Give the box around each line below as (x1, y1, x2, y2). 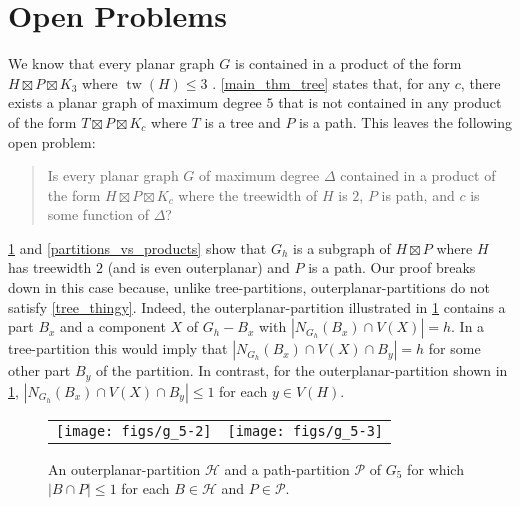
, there (460, 72, 501, 93)
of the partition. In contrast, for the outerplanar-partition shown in (95, 360, 508, 381)
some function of (47, 204, 149, 225)
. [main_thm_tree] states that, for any (212, 72, 451, 93)
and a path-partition (224, 458, 350, 479)
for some (428, 338, 481, 359)
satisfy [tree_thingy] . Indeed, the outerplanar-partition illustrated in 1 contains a (8, 296, 506, 317)
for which (407, 458, 464, 479)
